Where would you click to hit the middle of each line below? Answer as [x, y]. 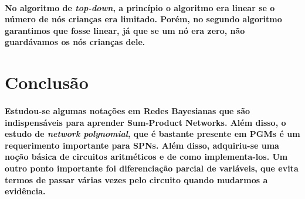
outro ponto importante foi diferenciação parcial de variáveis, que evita [152, 168]
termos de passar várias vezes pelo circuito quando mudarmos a [136, 179]
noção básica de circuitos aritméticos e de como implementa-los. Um [146, 157]
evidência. [25, 191]
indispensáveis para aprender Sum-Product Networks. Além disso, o [145, 122]
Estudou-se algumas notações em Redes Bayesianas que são [128, 110]
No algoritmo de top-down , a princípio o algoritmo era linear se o [140, 7]
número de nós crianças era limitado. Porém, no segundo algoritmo [143, 19]
